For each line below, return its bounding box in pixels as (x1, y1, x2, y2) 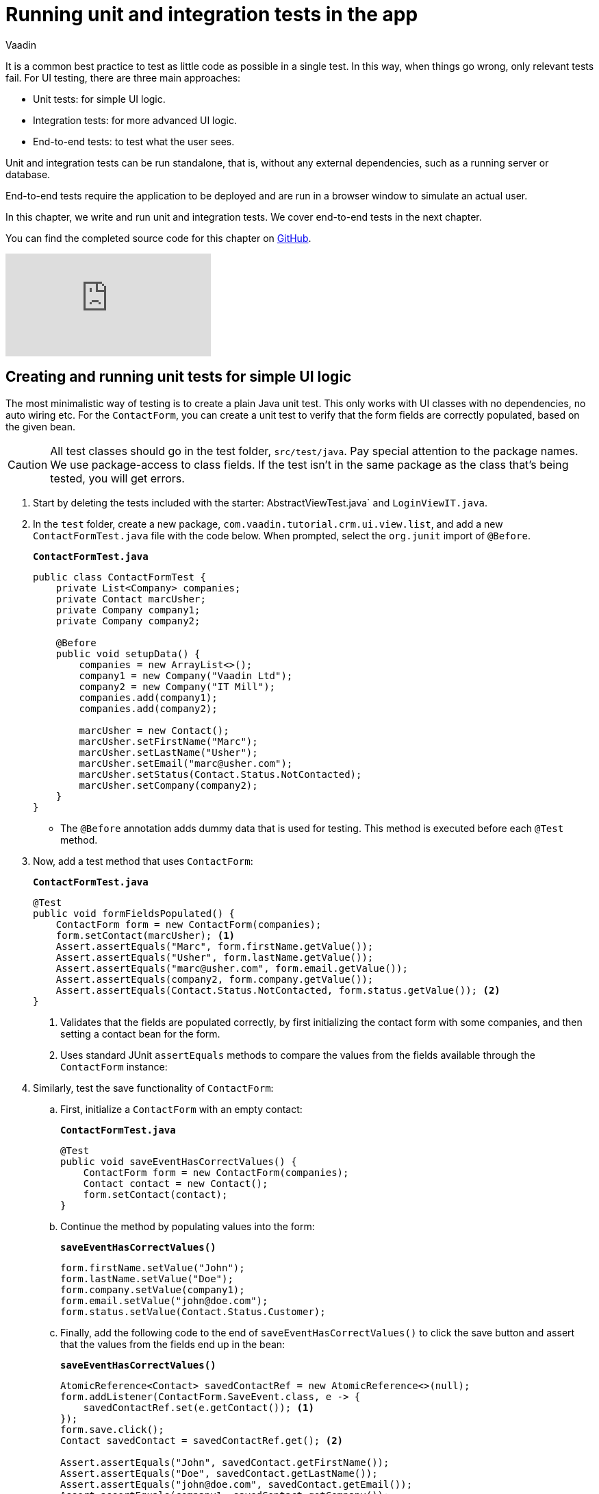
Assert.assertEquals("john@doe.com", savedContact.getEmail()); (60, 1478, 413, 1490)
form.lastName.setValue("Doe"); (60, 1273, 233, 1284)
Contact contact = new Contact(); (83, 1177, 268, 1189)
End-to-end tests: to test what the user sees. (33, 135, 235, 147)
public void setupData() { (55, 648, 201, 659)
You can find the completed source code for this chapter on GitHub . (5, 232, 311, 244)
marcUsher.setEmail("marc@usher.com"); (79, 757, 293, 769)
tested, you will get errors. (50, 471, 185, 485)
